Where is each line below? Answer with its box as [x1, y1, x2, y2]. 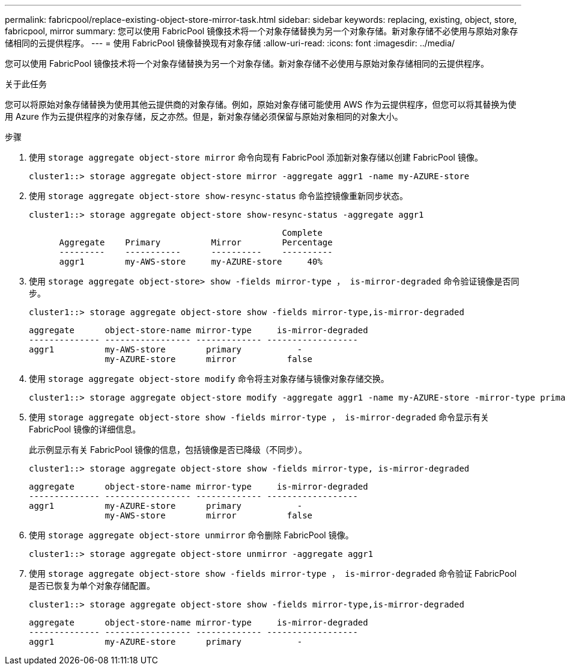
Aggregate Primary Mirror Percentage [59, 238, 333, 247]
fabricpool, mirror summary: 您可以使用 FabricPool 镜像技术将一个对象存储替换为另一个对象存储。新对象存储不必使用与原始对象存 [5, 26, 518, 36]
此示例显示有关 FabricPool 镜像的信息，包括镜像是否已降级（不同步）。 [29, 444, 308, 455]
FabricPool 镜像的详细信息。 [29, 424, 141, 434]
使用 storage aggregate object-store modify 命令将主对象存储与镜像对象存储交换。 [29, 373, 389, 384]
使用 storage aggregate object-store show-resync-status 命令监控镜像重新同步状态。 [29, 191, 408, 201]
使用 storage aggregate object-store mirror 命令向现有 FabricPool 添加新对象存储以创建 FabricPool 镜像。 [29, 152, 483, 162]
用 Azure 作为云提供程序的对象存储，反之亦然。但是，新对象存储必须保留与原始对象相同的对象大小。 [5, 111, 403, 121]
